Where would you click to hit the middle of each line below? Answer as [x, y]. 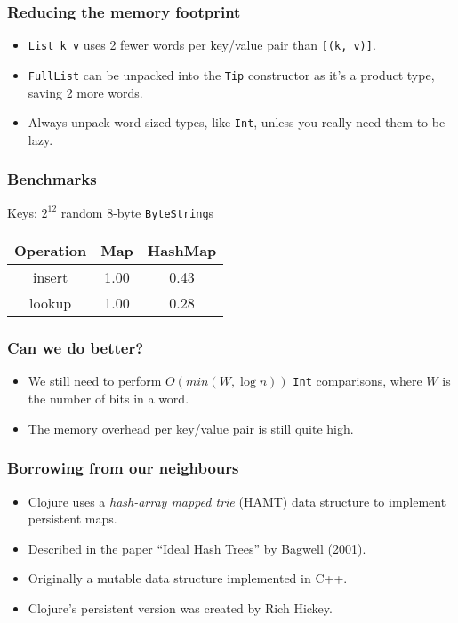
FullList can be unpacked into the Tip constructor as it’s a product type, [231, 74]
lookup [51, 303]
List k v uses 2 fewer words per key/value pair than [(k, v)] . [202, 45]
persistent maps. [72, 519]
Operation [51, 251]
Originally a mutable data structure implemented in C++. [188, 578]
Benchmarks [52, 179]
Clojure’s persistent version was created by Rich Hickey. [180, 607]
